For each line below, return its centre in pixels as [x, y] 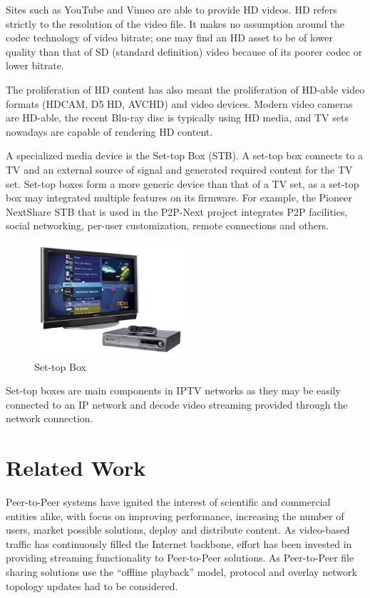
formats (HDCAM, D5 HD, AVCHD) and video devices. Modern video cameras [179, 103]
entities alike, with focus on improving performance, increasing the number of [175, 515]
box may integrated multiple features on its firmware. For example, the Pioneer [179, 198]
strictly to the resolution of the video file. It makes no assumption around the [175, 23]
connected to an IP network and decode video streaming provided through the [177, 404]
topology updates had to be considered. [92, 585]
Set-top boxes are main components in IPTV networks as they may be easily [173, 390]
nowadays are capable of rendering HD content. [109, 131]
